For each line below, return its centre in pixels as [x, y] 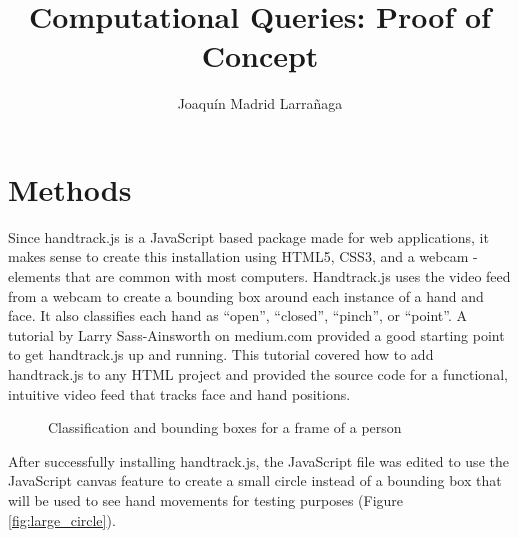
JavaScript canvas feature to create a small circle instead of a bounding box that [255, 480]
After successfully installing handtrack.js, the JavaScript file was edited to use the [258, 460]
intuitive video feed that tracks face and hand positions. [179, 393]
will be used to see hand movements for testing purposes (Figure [206, 499]
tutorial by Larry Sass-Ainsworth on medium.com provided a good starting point [256, 334]
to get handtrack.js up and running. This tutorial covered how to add [221, 354]
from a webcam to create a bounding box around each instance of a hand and [246, 295]
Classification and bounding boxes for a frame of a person [225, 427]
